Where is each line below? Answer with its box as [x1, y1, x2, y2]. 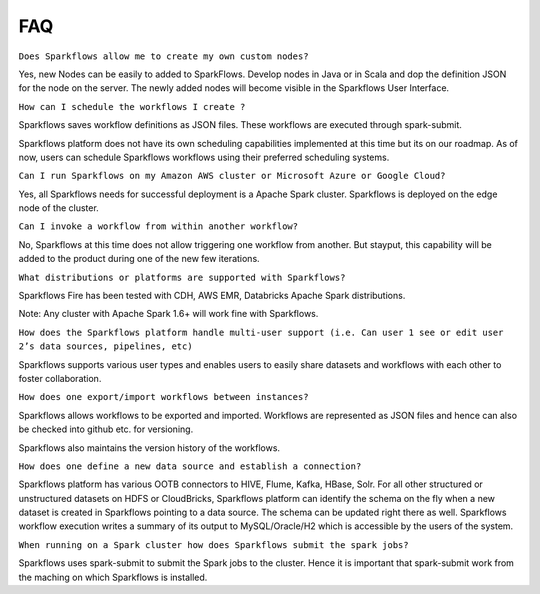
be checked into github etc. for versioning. [18, 423, 194, 435]
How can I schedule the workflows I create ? [18, 101, 246, 112]
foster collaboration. [18, 372, 102, 384]
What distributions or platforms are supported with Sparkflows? [18, 271, 346, 283]
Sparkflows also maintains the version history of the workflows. [18, 441, 280, 454]
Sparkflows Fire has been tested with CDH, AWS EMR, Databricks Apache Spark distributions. [18, 290, 406, 302]
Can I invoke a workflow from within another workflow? [18, 221, 299, 232]
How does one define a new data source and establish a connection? [18, 460, 362, 472]
